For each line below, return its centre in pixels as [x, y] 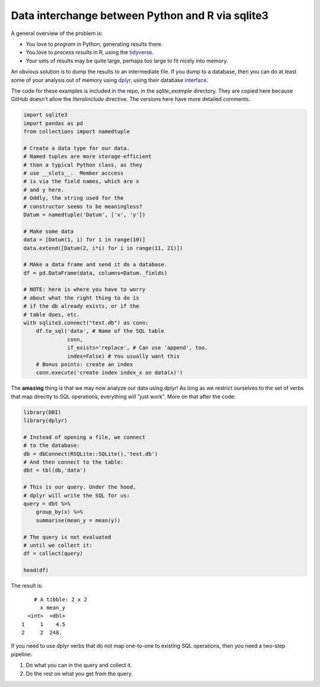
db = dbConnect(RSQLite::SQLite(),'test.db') [91, 454]
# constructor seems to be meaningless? [83, 206]
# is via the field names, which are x [81, 182]
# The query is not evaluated [67, 537]
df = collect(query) [53, 554]
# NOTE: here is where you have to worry [84, 289]
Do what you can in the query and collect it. [79, 665]
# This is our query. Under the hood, [80, 487]
